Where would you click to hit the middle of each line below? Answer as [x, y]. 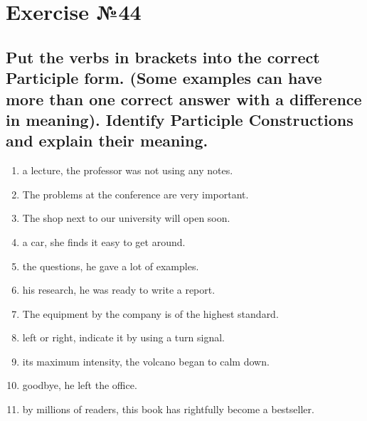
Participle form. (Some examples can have [164, 78]
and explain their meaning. [107, 140]
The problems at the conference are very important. [135, 194]
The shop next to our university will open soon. [126, 218]
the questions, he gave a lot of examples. [111, 266]
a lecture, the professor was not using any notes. [128, 170]
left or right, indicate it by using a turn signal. [123, 337]
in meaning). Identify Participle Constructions [180, 119]
